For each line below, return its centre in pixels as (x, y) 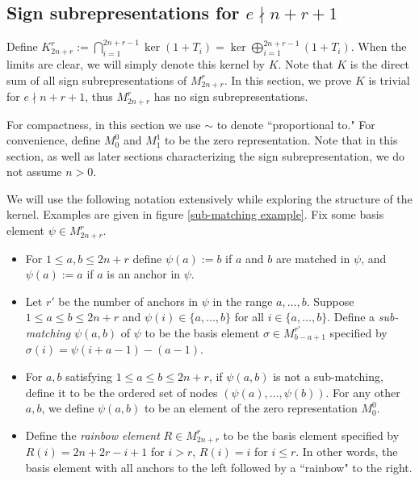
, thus (99, 96)
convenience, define (54, 140)
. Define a (351, 317)
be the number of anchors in (128, 301)
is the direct (380, 64)
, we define (68, 408)
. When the (379, 46)
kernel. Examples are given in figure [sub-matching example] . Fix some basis (195, 214)
